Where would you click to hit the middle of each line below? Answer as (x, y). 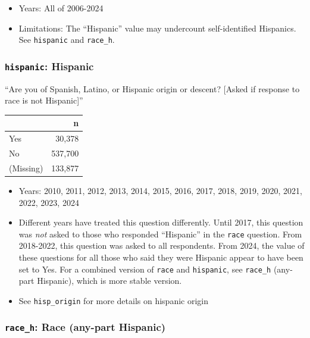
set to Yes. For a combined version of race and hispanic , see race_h (145, 269)
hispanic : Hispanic (49, 66)
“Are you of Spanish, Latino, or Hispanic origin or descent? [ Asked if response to (152, 88)
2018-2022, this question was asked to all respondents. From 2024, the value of (162, 245)
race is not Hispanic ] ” (44, 100)
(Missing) (26, 168)
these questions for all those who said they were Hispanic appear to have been (161, 257)
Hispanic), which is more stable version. (109, 281)
